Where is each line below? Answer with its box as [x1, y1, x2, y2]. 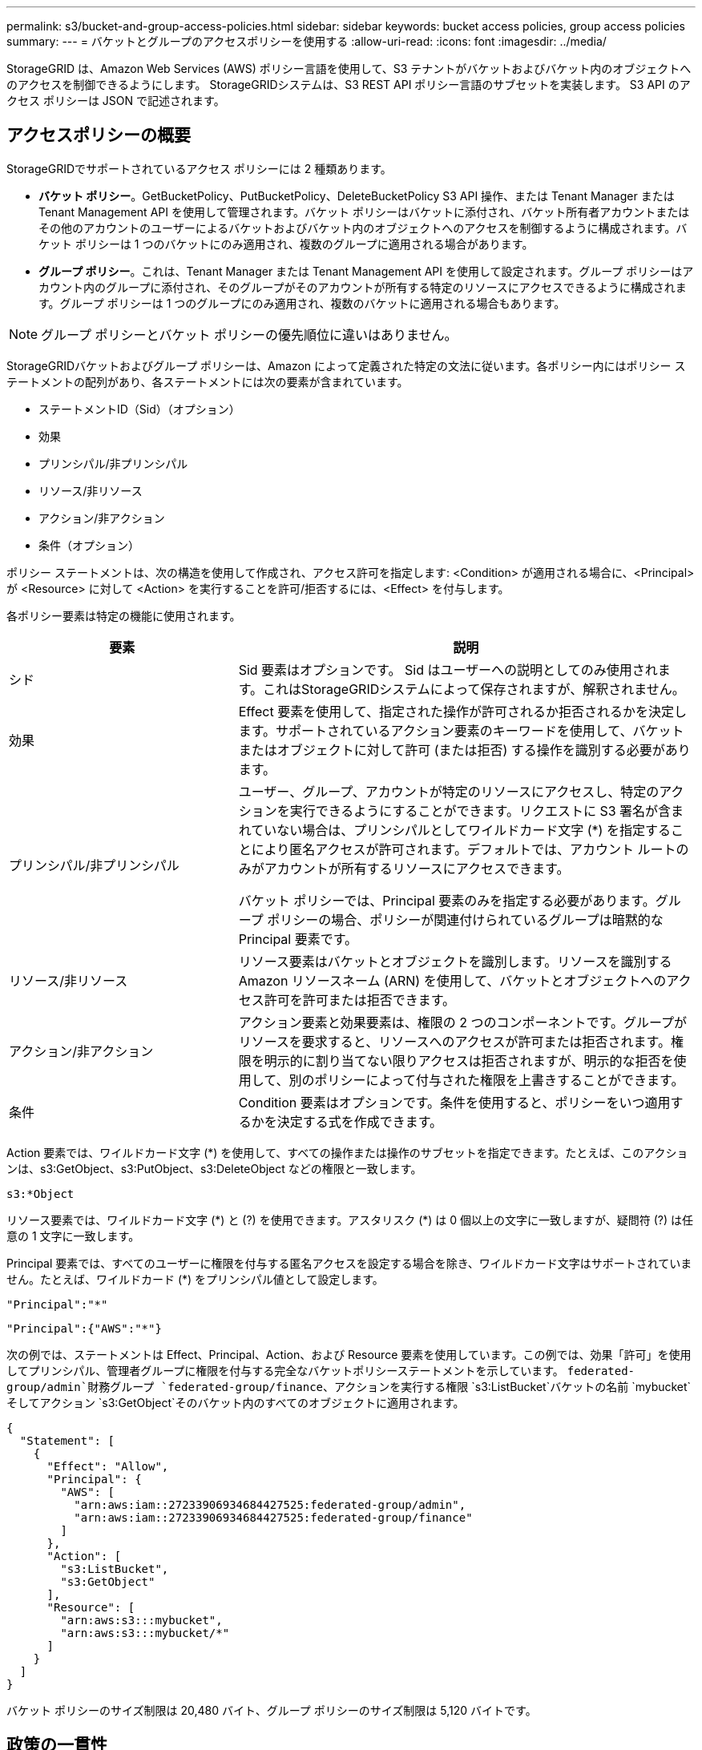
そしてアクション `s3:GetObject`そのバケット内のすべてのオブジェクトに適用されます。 [6, 1395, 465, 1409]
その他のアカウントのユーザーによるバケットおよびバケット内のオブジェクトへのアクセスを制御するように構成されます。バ [38, 220, 688, 235]
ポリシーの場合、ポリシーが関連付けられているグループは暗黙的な [267, 911, 664, 928]
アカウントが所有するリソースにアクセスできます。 [264, 860, 570, 877]
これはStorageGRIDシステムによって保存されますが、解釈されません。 [263, 680, 685, 697]
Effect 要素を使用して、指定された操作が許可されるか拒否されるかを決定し [238, 703, 687, 720]
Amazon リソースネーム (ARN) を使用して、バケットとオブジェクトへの [238, 972, 667, 989]
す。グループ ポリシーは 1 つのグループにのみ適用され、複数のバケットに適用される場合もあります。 [38, 296, 566, 310]
